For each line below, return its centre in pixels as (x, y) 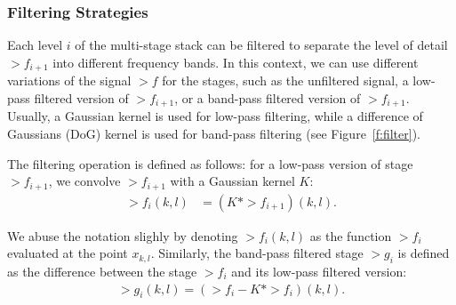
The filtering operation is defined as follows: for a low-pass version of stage (210, 163)
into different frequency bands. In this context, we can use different (236, 62)
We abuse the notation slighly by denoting (123, 235)
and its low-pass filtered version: (319, 271)
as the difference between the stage (102, 271)
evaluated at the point (68, 253)
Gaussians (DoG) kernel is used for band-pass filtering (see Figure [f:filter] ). (214, 133)
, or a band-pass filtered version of (268, 97)
